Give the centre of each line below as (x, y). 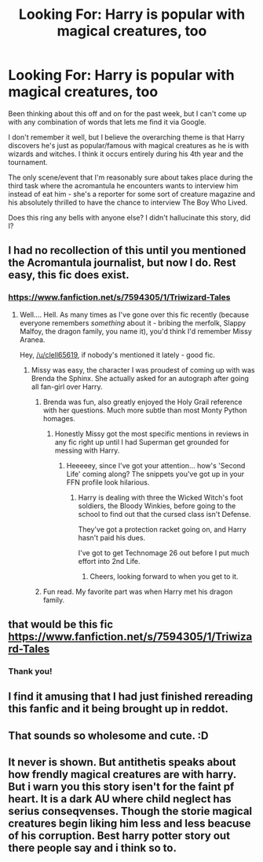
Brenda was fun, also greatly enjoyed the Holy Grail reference (142, 402)
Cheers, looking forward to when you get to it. (164, 576)
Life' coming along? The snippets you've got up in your (155, 474)
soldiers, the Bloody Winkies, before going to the (157, 506)
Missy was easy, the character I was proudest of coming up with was (143, 369)
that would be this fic (61, 625)
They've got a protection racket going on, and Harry (162, 529)
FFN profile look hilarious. (108, 482)
